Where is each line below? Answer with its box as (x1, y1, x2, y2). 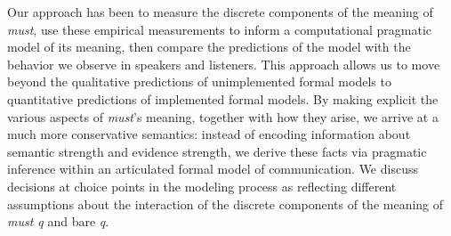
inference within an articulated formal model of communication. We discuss (7, 159, 418, 178)
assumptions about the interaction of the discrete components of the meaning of (7, 194, 444, 213)
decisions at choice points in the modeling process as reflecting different (7, 176, 397, 195)
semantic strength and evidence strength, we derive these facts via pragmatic (7, 142, 427, 160)
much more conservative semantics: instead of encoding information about (7, 125, 411, 143)
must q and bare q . (7, 212, 109, 231)
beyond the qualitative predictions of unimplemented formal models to (7, 72, 391, 91)
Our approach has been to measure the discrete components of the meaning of (7, 3, 433, 20)
